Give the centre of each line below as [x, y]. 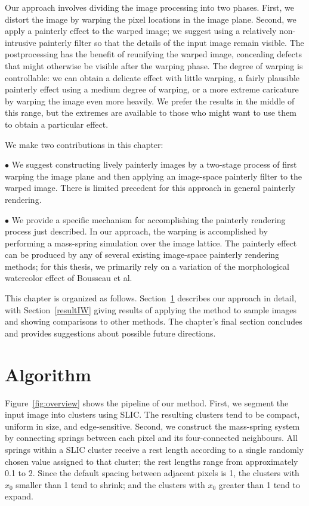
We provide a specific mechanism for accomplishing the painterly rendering [149, 219]
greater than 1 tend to [259, 484]
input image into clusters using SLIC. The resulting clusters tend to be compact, [152, 414]
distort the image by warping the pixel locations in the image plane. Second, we [151, 19]
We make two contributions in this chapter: [84, 144]
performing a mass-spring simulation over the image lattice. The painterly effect [151, 243]
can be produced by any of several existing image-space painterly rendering [142, 254]
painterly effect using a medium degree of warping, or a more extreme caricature [152, 89]
